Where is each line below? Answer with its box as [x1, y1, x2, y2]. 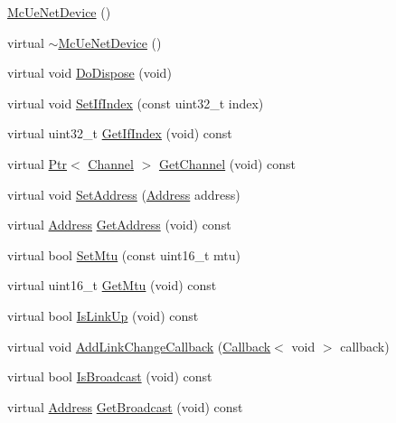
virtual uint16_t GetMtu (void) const [7, 276, 217, 295]
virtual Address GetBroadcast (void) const [7, 397, 243, 416]
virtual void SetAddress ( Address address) [7, 184, 240, 203]
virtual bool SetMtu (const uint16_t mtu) [7, 245, 241, 264]
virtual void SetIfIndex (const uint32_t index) [7, 93, 264, 112]
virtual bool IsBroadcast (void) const [7, 367, 212, 386]
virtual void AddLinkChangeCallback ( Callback [7, 336, 271, 355]
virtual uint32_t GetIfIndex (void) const [7, 124, 232, 143]
